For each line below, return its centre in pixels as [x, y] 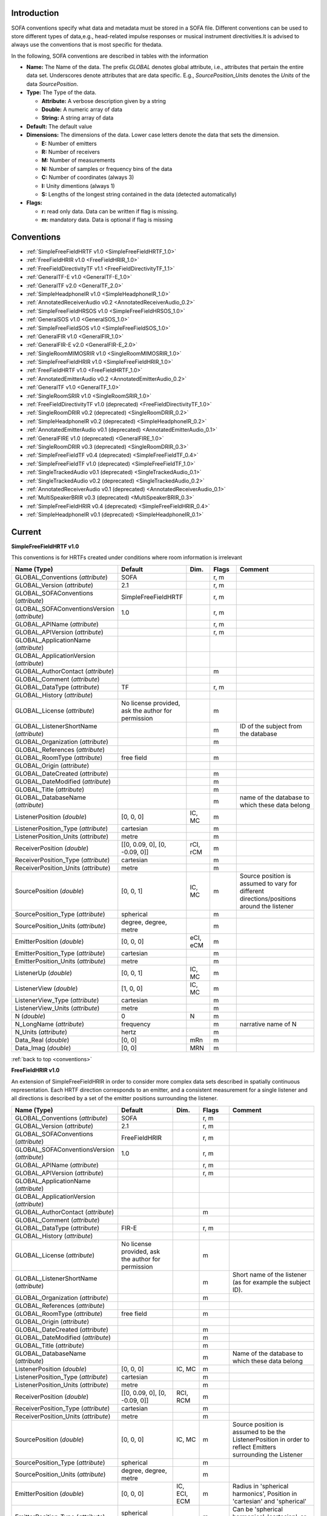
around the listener [266, 906]
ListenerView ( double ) [46, 988]
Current [26, 532]
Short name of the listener [269, 1275]
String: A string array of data [78, 118]
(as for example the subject [271, 1282]
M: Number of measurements [78, 160]
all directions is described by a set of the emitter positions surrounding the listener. [114, 1098]
